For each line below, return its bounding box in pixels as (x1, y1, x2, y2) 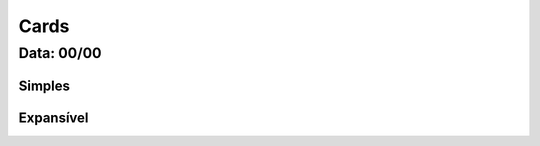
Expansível (18, 109, 89, 126)
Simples (18, 77, 70, 94)
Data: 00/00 (18, 44, 102, 62)
